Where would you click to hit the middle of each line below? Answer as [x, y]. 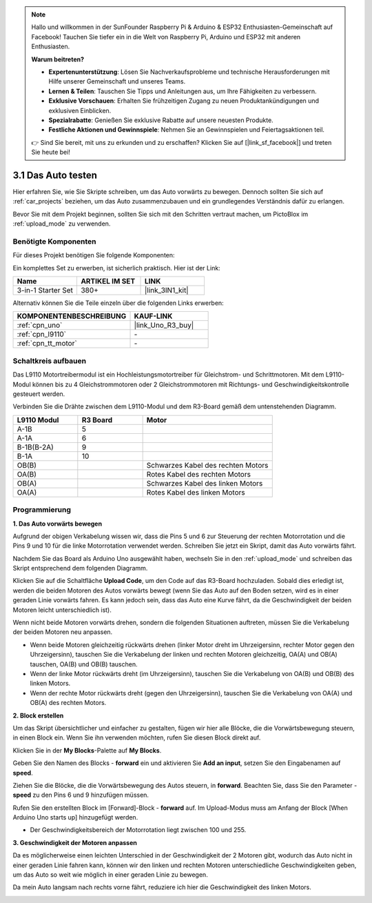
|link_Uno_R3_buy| [164, 326]
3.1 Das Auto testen [55, 175]
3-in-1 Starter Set [45, 290]
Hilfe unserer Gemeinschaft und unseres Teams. [117, 81]
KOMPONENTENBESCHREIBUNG [72, 316]
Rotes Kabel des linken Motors [196, 492]
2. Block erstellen [38, 715]
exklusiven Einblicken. [80, 110]
